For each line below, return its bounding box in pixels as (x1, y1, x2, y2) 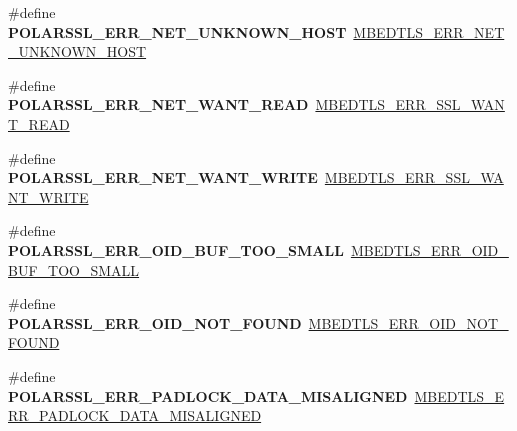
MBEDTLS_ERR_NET (353, 21, 505, 42)
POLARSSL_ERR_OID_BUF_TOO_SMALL (8, 239, 344, 260)
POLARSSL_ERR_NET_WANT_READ (8, 94, 309, 115)
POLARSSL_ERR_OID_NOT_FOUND (8, 312, 302, 333)
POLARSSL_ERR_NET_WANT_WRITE (8, 167, 318, 188)
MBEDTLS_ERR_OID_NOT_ (308, 312, 509, 333)
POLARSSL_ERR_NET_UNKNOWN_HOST (8, 21, 347, 42)
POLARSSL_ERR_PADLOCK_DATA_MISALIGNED (8, 385, 408, 406)
